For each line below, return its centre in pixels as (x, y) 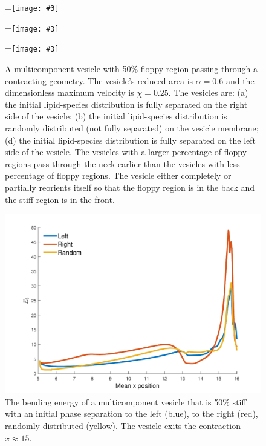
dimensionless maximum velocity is (70, 92)
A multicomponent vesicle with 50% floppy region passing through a (131, 68)
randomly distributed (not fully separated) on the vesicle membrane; (132, 128)
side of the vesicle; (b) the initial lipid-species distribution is (116, 116)
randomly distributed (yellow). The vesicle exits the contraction (123, 425)
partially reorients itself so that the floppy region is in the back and (130, 187)
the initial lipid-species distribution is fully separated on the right (126, 104)
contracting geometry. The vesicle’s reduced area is (99, 80)
